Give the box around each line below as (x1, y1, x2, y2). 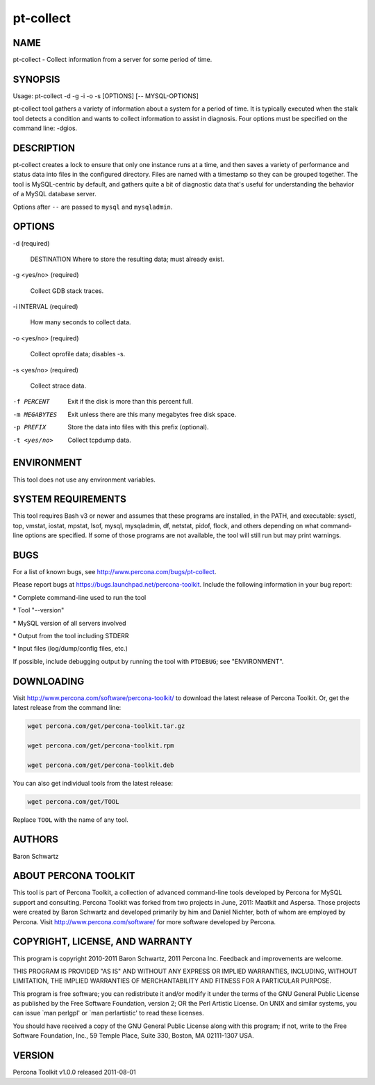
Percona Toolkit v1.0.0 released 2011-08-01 (12, 1068, 136, 1077)
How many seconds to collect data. (30, 318, 131, 326)
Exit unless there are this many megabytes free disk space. (67, 410, 237, 418)
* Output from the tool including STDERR (12, 632, 129, 640)
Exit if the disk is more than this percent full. (67, 397, 194, 406)
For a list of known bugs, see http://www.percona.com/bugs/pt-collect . (12, 568, 217, 576)
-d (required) (12, 239, 50, 247)
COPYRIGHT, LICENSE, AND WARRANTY (12, 936, 192, 948)
